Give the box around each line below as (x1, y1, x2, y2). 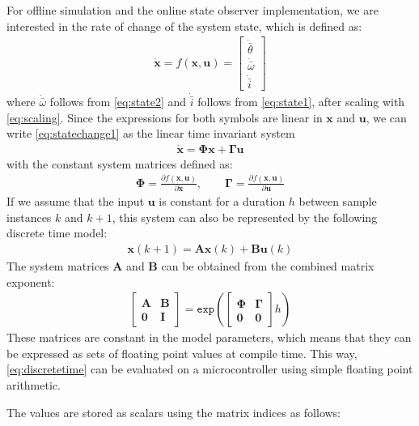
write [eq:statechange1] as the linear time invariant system (6, 125, 295, 142)
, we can (366, 109, 407, 126)
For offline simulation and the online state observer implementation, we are (6, 2, 379, 18)
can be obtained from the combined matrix (161, 258, 375, 274)
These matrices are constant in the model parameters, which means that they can (6, 329, 412, 346)
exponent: (6, 273, 55, 290)
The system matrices (6, 258, 109, 274)
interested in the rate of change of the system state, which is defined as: (6, 17, 362, 34)
